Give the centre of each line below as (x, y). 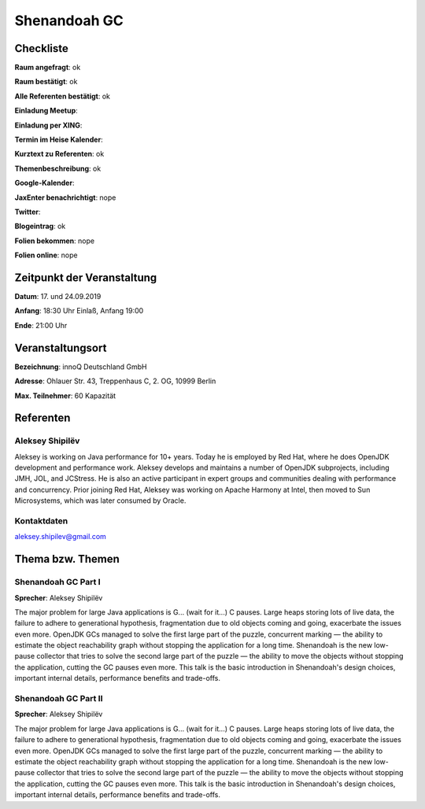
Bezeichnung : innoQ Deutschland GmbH (81, 367)
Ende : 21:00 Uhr (41, 325)
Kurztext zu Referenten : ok (59, 154)
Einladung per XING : (48, 125)
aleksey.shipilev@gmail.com (60, 537)
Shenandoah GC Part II (59, 699)
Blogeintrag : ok (40, 226)
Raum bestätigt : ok (46, 82)
